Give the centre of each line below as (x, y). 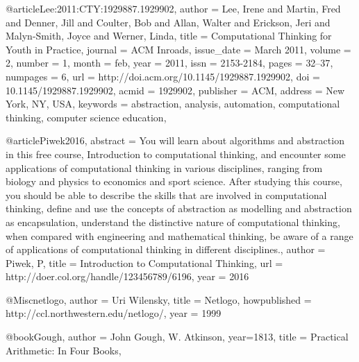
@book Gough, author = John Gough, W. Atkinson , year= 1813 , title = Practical (177, 337)
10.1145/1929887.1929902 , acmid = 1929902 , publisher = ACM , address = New (175, 90)
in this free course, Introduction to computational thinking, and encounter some (176, 154)
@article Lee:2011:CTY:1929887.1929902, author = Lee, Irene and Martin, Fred (173, 8)
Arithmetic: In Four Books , (64, 350)
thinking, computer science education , (86, 117)
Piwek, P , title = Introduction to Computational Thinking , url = (144, 262)
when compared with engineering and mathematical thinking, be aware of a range (179, 235)
